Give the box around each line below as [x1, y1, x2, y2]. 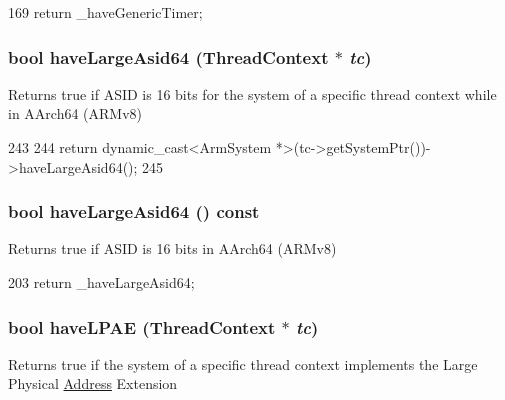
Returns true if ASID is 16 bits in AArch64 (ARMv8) [8, 238, 337, 259]
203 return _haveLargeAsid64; [8, 272, 195, 292]
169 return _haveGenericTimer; [8, 2, 203, 22]
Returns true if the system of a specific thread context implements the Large [8, 353, 478, 374]
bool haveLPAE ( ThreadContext [8, 314, 276, 339]
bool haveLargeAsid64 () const [8, 199, 260, 224]
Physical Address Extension [8, 373, 178, 394]
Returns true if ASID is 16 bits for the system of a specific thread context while [8, 83, 497, 104]
